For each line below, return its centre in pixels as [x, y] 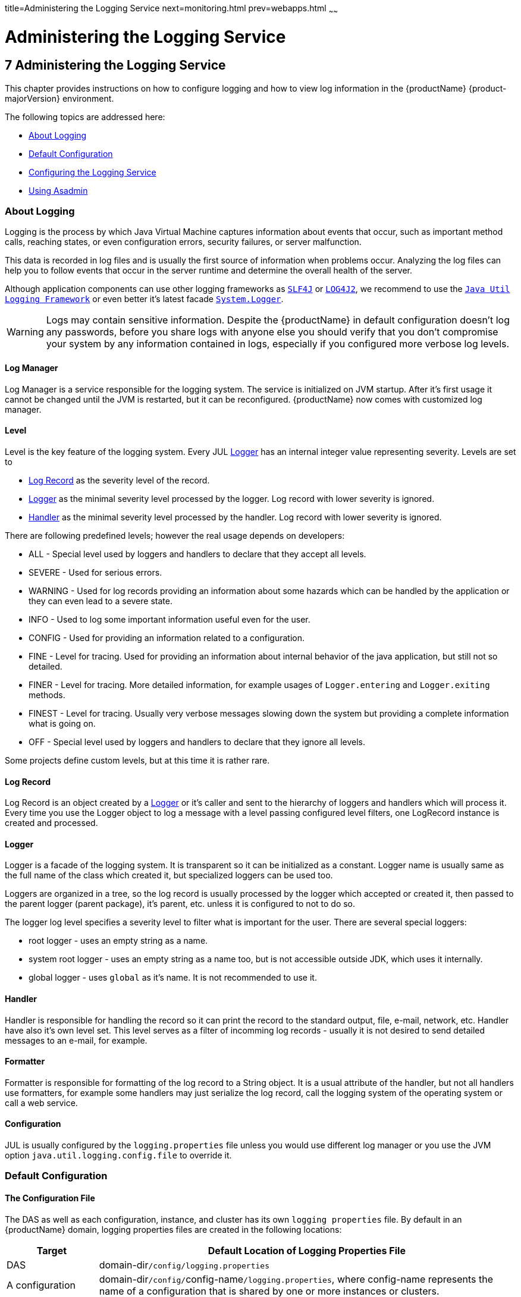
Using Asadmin [58, 190]
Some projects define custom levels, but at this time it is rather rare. [137, 760]
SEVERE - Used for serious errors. [95, 572]
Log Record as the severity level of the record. [119, 480]
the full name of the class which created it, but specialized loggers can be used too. [169, 875]
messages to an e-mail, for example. [76, 1040]
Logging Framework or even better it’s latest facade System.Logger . [144, 299]
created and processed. [51, 823]
